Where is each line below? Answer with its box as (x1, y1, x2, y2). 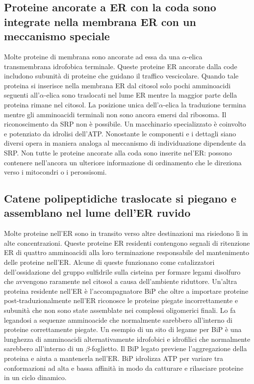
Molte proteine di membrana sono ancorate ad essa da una (4, 51, 180, 61)
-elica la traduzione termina (163, 99, 246, 109)
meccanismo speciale (4, 28, 110, 44)
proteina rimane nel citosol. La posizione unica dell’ (4, 99, 159, 109)
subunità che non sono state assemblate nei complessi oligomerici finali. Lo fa (4, 305, 236, 315)
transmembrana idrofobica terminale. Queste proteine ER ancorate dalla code (4, 61, 237, 71)
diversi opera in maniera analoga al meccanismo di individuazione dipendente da (4, 138, 246, 148)
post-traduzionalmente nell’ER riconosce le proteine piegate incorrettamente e (4, 295, 238, 306)
